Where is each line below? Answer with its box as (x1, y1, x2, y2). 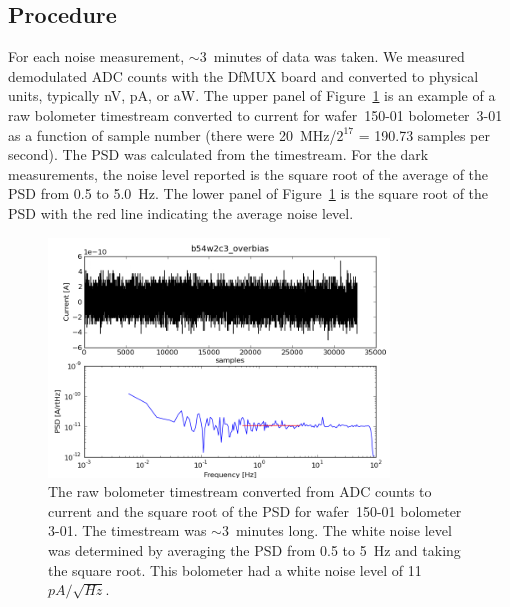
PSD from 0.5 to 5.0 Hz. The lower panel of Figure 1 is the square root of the (8, 183, 489, 204)
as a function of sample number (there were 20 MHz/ (8, 124, 337, 145)
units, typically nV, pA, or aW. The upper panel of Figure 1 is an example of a (8, 85, 496, 106)
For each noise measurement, (8, 46, 185, 67)
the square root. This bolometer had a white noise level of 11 (48, 559, 422, 580)
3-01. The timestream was (48, 520, 207, 541)
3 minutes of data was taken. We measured (199, 46, 465, 67)
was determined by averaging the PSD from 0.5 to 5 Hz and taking (48, 539, 461, 560)
